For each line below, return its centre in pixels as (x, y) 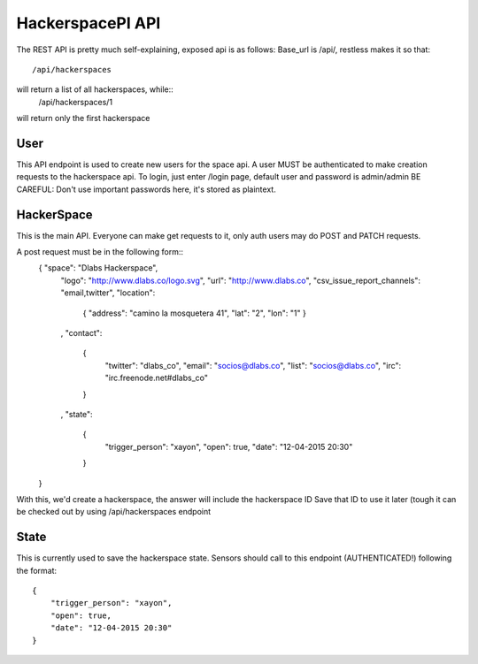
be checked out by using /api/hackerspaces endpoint (114, 512)
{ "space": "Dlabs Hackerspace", (98, 268)
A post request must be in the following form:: (100, 252)
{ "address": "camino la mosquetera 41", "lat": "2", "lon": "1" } (195, 313)
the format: (37, 570)
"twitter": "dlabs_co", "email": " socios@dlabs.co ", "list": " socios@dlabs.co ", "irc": (253, 365)
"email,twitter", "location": (108, 293)
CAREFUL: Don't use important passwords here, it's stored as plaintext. (146, 189)
